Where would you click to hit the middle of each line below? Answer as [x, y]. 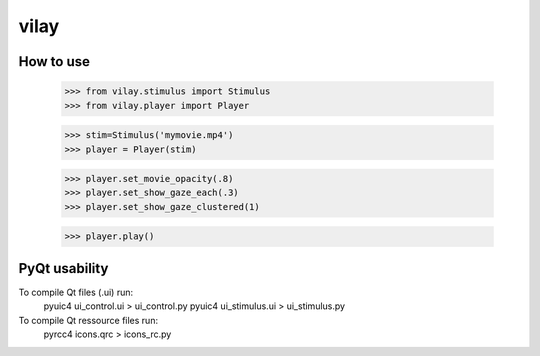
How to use [54, 61]
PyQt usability [63, 268]
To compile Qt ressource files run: [88, 320]
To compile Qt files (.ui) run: [76, 292]
